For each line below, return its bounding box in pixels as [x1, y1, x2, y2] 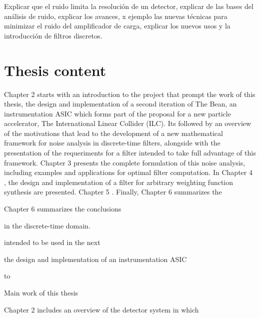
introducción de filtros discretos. [4, 30, 102, 40]
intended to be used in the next [4, 237, 100, 247]
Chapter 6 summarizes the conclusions [4, 203, 121, 214]
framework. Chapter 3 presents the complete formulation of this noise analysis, [4, 157, 245, 167]
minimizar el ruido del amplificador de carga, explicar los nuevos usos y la [4, 20, 230, 31]
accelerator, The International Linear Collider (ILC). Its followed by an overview [4, 118, 251, 128]
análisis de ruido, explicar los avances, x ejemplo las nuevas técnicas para [4, 10, 227, 21]
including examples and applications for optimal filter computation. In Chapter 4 [4, 167, 252, 177]
